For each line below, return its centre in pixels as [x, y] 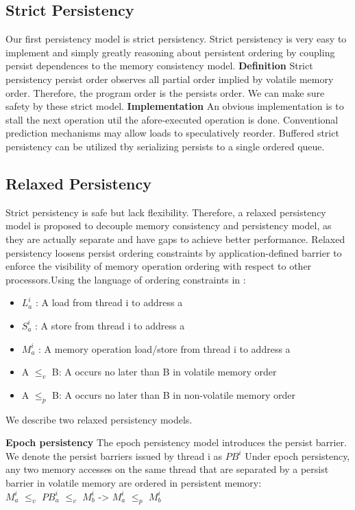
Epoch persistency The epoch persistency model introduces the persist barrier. [176, 442]
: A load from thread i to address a [109, 302]
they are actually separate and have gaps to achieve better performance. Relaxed [175, 239]
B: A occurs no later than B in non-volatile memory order [174, 394]
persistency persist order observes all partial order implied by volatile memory [170, 79]
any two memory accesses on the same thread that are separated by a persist [167, 469]
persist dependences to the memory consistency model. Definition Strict [159, 66]
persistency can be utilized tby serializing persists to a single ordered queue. [165, 146]
